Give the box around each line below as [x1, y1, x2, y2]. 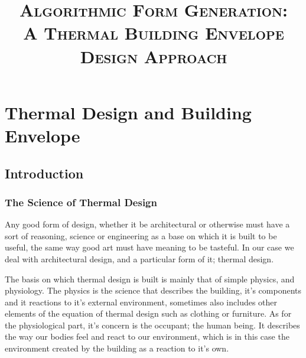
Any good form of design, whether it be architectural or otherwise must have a [5, 218, 290, 230]
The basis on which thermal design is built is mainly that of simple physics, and [5, 272, 295, 285]
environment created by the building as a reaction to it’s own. [5, 342, 229, 354]
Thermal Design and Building [5, 100, 252, 124]
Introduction [5, 164, 84, 182]
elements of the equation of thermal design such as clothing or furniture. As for [5, 307, 292, 320]
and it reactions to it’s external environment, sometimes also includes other [5, 295, 278, 308]
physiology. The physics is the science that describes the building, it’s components [5, 284, 301, 297]
